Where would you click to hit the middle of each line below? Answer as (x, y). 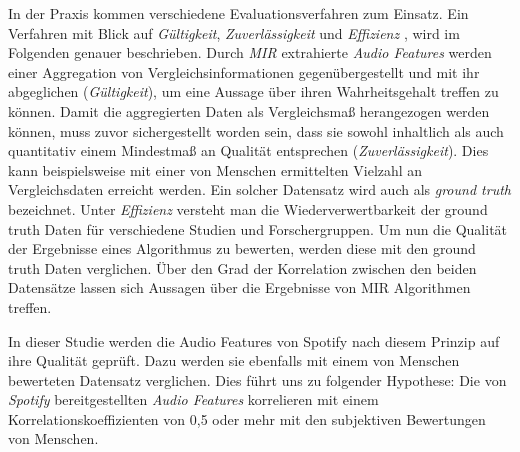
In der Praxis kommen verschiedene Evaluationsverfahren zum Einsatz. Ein (238, 13)
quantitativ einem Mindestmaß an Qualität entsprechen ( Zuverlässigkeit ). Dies (248, 150)
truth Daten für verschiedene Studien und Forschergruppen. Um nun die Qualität (258, 228)
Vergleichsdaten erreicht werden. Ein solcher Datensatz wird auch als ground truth (259, 189)
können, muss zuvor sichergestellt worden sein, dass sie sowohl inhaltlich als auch (256, 130)
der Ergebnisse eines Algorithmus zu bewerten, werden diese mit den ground (242, 248)
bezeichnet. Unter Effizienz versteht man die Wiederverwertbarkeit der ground (248, 208)
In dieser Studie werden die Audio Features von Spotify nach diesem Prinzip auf (254, 340)
